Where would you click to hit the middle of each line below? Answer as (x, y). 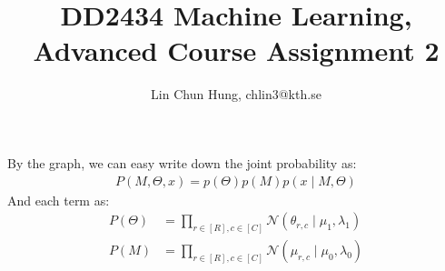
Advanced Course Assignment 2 (236, 50)
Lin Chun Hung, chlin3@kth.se (236, 94)
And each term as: (59, 200)
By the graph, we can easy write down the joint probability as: (182, 162)
